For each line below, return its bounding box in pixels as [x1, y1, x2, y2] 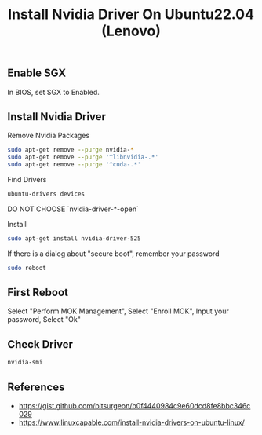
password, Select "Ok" [7, 315, 82, 324]
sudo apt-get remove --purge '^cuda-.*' [7, 161, 142, 169]
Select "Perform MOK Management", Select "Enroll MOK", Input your [7, 306, 229, 316]
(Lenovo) [100, 22, 162, 40]
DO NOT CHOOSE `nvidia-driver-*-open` [7, 204, 139, 214]
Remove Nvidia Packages [7, 131, 90, 141]
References [7, 380, 65, 393]
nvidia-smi [7, 359, 43, 367]
